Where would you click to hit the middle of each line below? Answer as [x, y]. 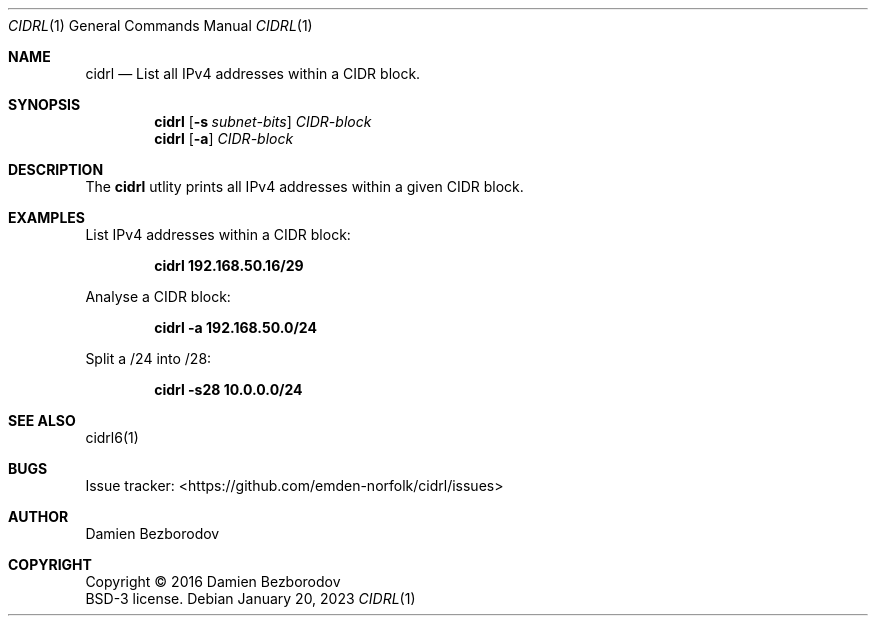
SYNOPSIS [44, 104]
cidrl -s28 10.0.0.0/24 [228, 389]
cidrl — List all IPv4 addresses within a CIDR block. [253, 73]
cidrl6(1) [112, 437]
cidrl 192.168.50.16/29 [229, 265]
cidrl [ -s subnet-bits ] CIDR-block [263, 121]
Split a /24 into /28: [148, 358]
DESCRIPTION [56, 169]
